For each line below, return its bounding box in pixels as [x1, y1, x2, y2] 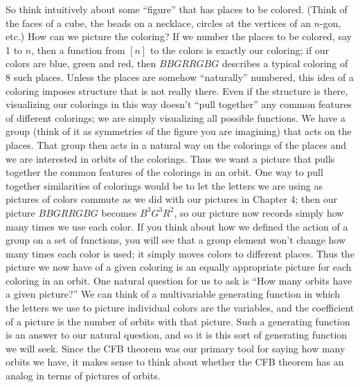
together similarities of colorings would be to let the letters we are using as [6, 178, 323, 192]
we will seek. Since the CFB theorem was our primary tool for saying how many [6, 341, 345, 355]
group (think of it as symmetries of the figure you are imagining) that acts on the [6, 124, 352, 138]
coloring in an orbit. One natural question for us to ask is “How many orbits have [6, 273, 352, 287]
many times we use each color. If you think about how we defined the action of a [6, 219, 348, 233]
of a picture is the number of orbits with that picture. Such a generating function [6, 314, 350, 328]
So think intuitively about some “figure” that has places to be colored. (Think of [6, 2, 348, 16]
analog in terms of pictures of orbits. [6, 368, 161, 383]
